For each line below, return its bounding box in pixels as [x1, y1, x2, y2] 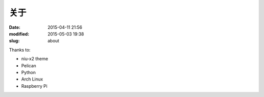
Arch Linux [21, 76, 44, 82]
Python [21, 69, 36, 75]
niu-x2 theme [21, 56, 48, 62]
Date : [9, 24, 21, 30]
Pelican [21, 62, 37, 68]
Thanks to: [9, 47, 31, 53]
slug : [9, 38, 20, 44]
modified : [9, 31, 29, 37]
